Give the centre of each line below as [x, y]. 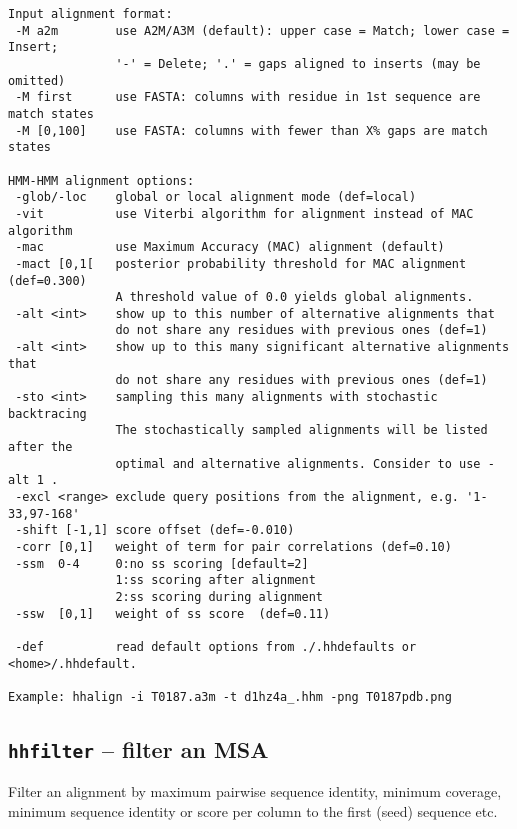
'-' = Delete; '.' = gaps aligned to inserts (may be [298, 63]
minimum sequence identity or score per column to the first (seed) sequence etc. [253, 810]
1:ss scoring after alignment [215, 580]
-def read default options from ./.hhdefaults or [216, 646]
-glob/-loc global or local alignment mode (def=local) [216, 197]
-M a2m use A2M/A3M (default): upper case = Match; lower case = [262, 30]
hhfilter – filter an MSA [138, 748]
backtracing [47, 413]
